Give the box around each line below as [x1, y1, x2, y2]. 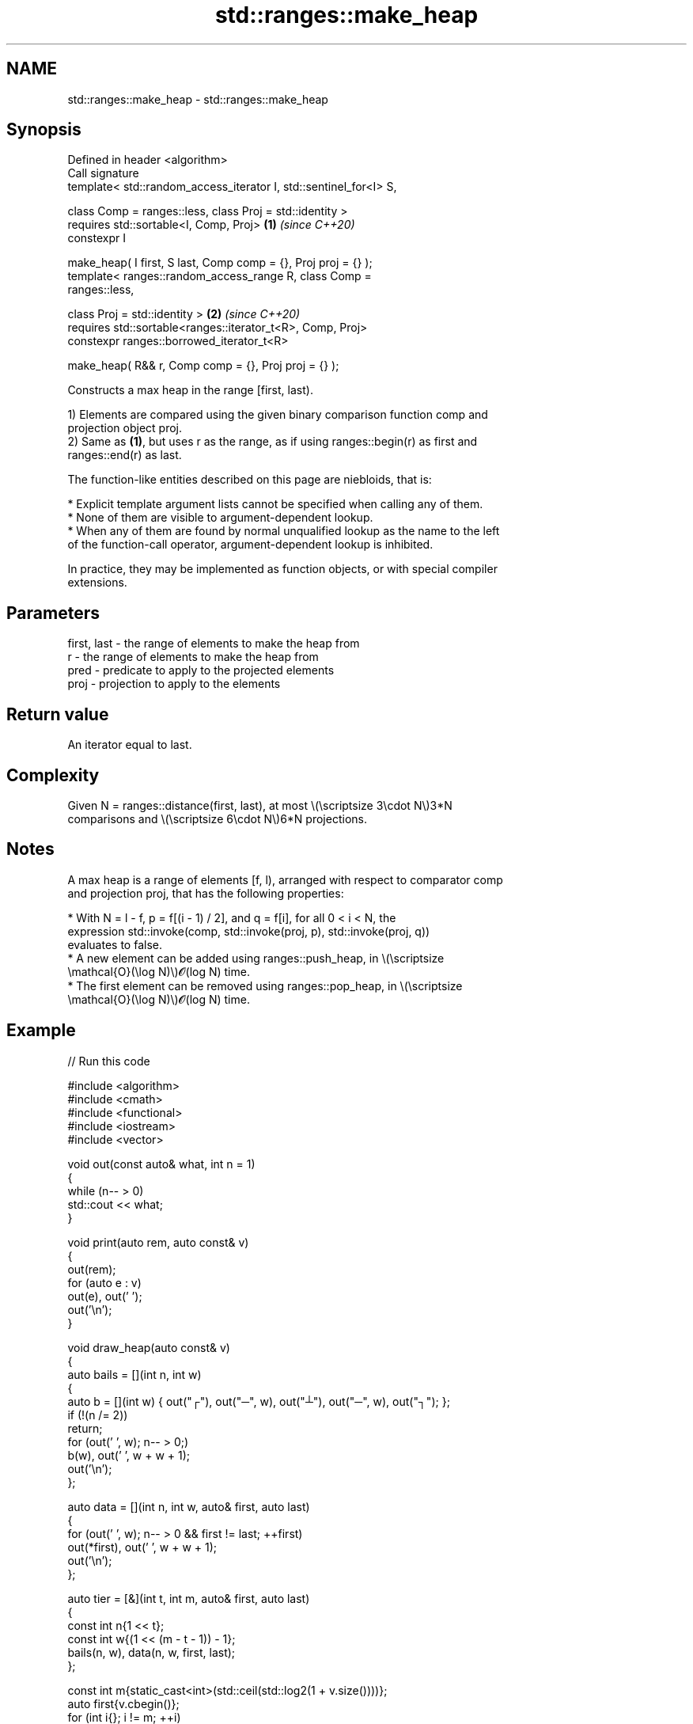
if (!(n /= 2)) [67, 1407, 128, 1422]
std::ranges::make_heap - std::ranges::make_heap [67, 92, 328, 106]
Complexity [6, 765, 100, 785]
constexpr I [67, 231, 126, 245]
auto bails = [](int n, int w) [67, 1367, 202, 1381]
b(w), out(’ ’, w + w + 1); [67, 1448, 190, 1462]
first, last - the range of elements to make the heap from [67, 636, 360, 651]
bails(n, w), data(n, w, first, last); [67, 1645, 236, 1659]
